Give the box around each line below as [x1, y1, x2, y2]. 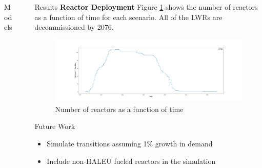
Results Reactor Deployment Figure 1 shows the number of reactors [34, 2, 258, 12]
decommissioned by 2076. [34, 22, 114, 32]
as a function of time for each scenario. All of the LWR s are [34, 11, 223, 22]
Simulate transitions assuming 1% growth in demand [47, 138, 213, 148]
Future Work [34, 121, 75, 132]
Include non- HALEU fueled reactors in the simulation [47, 155, 216, 166]
